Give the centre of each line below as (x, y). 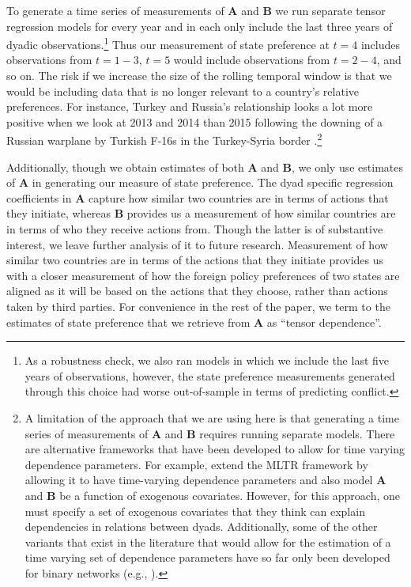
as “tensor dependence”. (324, 322)
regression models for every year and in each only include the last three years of (200, 26)
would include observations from (252, 60)
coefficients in (39, 197)
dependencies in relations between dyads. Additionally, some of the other (201, 526)
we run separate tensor (330, 10)
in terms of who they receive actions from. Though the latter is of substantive (195, 229)
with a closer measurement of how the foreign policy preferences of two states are (203, 275)
